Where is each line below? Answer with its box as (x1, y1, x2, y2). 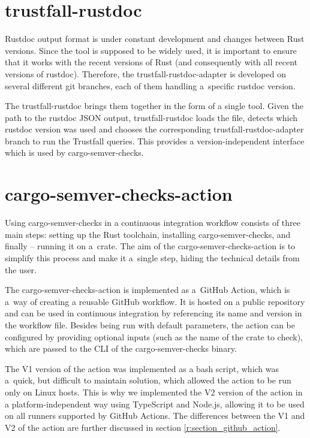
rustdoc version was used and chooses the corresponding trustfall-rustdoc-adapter (5, 123, 304, 135)
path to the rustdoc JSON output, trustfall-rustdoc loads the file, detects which (5, 111, 298, 123)
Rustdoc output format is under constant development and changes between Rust (5, 32, 305, 45)
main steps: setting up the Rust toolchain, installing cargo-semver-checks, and (5, 228, 291, 240)
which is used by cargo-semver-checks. (5, 146, 144, 159)
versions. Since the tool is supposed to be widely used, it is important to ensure (5, 44, 297, 56)
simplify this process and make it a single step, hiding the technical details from (5, 251, 300, 264)
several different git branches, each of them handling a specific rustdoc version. (5, 79, 296, 92)
